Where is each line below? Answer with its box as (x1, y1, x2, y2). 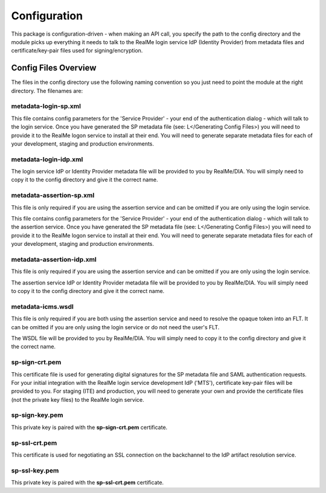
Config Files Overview (11, 63, 97, 73)
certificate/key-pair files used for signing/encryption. (11, 47, 143, 54)
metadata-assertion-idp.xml (11, 255, 97, 263)
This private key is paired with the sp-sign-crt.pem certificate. (11, 424, 168, 431)
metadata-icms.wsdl (11, 302, 74, 311)
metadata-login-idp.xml (11, 155, 83, 163)
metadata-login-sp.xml (11, 102, 81, 111)
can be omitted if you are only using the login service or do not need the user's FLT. (11, 323, 220, 330)
